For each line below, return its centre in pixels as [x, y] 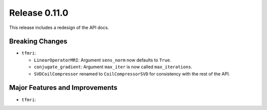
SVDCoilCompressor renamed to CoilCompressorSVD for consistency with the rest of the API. [132, 74]
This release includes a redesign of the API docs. [59, 27]
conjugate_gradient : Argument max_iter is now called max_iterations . [113, 67]
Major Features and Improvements [63, 88]
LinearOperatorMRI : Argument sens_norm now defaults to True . [103, 60]
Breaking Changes [38, 41]
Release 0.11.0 [39, 13]
